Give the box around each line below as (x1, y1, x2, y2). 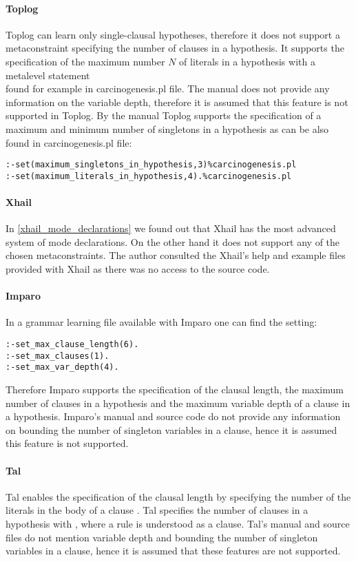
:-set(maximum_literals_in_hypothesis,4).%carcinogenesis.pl (6, 171, 292, 181)
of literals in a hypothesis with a (179, 54, 315, 68)
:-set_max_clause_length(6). (6, 340, 139, 350)
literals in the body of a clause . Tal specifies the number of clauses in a (6, 503, 308, 517)
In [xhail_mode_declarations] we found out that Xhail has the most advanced (6, 221, 336, 236)
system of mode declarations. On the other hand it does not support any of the (6, 234, 340, 249)
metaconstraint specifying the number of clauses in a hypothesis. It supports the (6, 41, 344, 55)
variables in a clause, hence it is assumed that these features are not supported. (6, 543, 341, 558)
